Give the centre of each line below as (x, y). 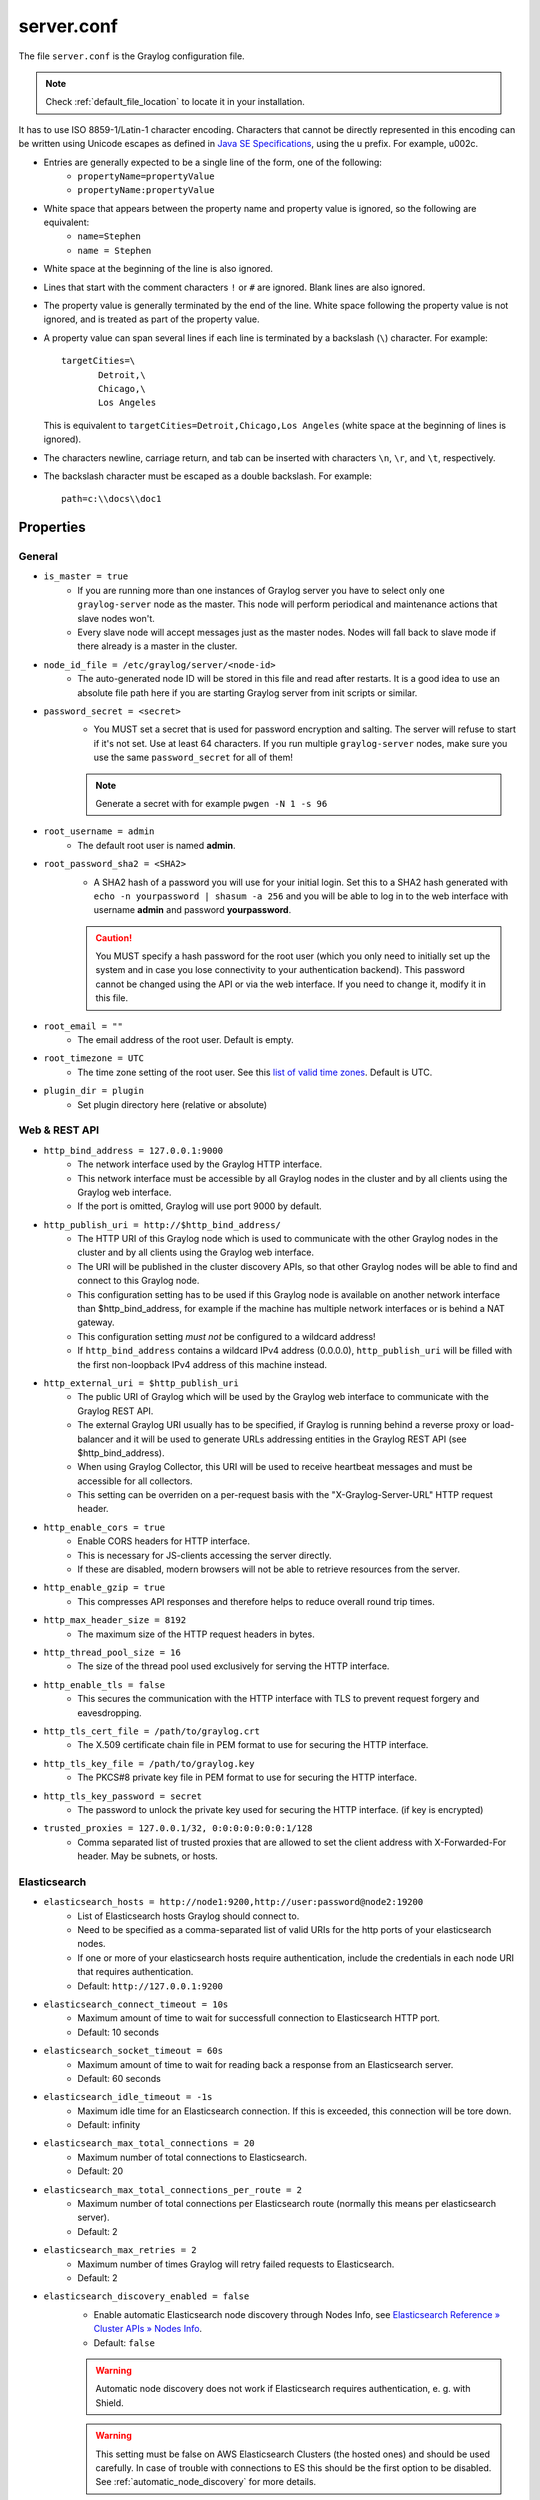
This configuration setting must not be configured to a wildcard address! (226, 1336)
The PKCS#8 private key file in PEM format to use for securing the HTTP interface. (247, 1777)
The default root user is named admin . (156, 845)
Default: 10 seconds (118, 2032)
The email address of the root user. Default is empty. (185, 1040)
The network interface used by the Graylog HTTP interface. (200, 1164)
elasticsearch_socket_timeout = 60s (133, 2051)
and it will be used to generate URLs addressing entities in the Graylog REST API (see (291, 1439)
